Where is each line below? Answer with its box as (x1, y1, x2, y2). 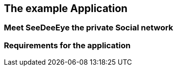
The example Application (4, 2, 128, 14)
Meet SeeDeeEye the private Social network (4, 23, 174, 33)
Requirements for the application (4, 40, 131, 50)
